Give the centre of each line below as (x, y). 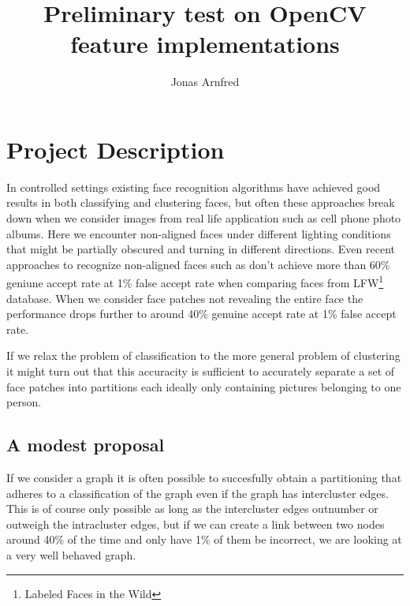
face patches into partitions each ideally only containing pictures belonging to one (204, 386)
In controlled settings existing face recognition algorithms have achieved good (194, 187)
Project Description (116, 149)
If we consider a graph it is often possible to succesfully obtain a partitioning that (204, 478)
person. (24, 402)
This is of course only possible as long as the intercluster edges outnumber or (192, 509)
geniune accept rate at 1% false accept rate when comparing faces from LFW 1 (195, 282)
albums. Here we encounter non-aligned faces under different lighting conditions (199, 233)
